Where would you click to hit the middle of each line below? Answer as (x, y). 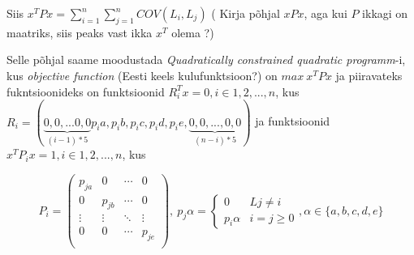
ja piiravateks (369, 75)
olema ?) (193, 32)
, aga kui (326, 13)
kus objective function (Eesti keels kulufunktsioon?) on (142, 75)
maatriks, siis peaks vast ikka (80, 32)
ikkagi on (385, 13)
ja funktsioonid (293, 121)
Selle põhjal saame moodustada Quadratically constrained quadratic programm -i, (206, 59)
